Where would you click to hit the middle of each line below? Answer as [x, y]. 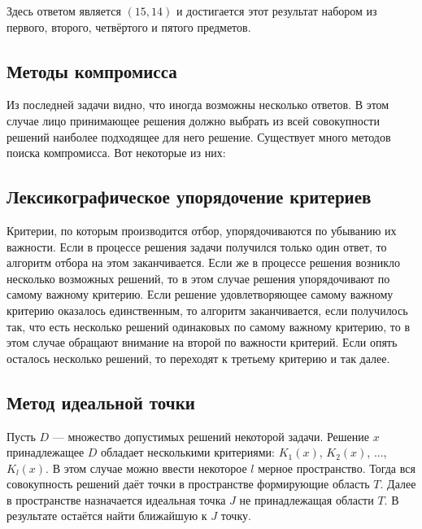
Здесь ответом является [64, 11]
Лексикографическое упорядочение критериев [189, 197]
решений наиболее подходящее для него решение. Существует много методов [199, 136]
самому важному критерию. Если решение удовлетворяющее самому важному [200, 294]
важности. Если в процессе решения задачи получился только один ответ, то [197, 246]
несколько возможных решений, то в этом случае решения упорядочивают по [198, 278]
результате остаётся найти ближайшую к [107, 516]
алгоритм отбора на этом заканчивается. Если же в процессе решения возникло [203, 262]
